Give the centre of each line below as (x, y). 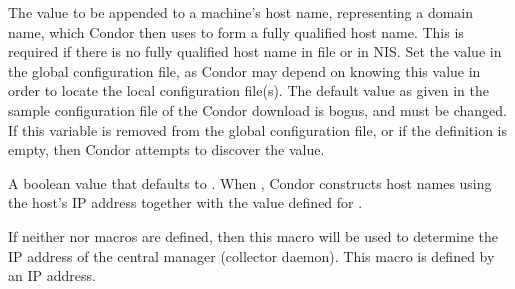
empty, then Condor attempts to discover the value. (166, 149)
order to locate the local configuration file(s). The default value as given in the (248, 90)
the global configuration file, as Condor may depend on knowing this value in (244, 70)
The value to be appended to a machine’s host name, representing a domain (241, 12)
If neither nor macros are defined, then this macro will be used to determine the (253, 235)
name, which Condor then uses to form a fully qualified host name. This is (236, 31)
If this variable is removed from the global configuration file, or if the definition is (258, 129)
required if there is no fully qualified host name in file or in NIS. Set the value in (255, 51)
